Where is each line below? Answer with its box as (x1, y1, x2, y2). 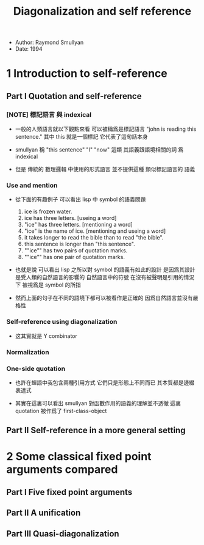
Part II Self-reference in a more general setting (6, 425, 186, 436)
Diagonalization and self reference (13, 4, 192, 18)
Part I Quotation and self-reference (6, 90, 142, 101)
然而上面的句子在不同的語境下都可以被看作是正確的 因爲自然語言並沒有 (15, 294, 193, 302)
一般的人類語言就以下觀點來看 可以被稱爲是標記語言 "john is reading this (15, 125, 197, 133)
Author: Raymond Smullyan (15, 38, 84, 46)
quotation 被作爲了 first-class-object (15, 407, 107, 414)
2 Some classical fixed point (6, 450, 152, 464)
